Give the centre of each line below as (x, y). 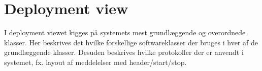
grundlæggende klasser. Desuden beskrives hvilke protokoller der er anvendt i (124, 52)
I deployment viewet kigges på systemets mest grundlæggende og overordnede (125, 32)
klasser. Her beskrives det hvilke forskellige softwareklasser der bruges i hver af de (131, 42)
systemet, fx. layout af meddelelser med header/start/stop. (95, 62)
